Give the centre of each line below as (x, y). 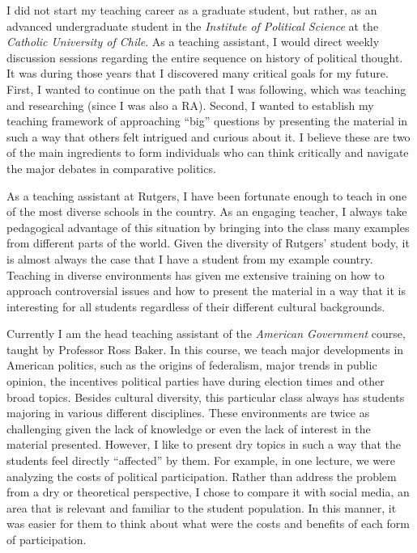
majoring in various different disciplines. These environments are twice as (188, 413)
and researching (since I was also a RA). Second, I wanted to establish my (190, 105)
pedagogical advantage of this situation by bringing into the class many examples (208, 227)
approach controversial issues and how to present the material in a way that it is (206, 291)
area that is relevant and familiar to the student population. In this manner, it (202, 507)
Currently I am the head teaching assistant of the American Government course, (206, 333)
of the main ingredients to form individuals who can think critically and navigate (208, 152)
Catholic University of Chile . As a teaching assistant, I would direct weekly (193, 42)
